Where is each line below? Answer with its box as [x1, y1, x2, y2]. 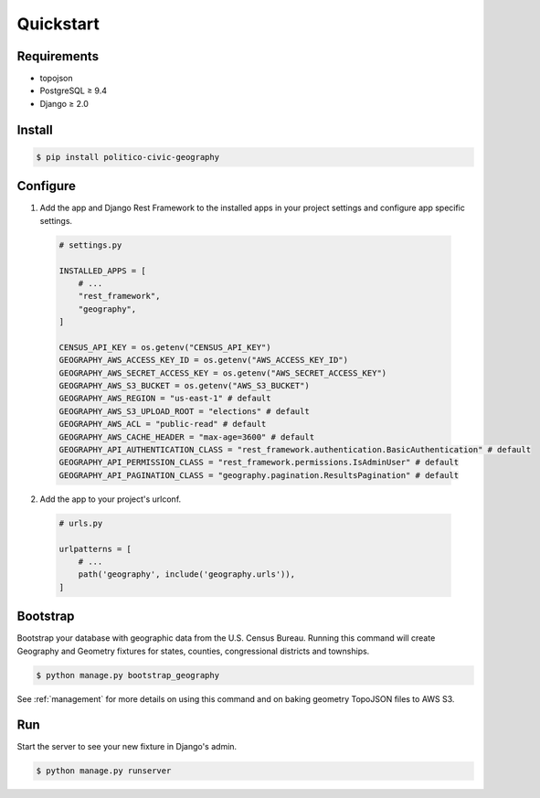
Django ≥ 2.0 [39, 98, 89, 109]
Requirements [16, 48, 100, 64]
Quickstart [16, 14, 101, 34]
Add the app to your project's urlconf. [39, 494, 182, 505]
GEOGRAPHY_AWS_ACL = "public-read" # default [58, 419, 267, 430]
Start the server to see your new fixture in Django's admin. [16, 741, 238, 752]
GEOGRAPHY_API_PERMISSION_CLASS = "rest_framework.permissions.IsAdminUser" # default [58, 457, 460, 468]
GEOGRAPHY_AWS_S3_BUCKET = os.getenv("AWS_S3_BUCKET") [58, 380, 310, 391]
